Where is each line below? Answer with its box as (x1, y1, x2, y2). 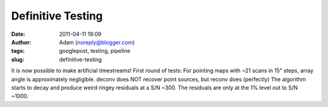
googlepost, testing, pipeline (59, 47, 131, 55)
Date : (11, 30, 26, 38)
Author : (11, 38, 32, 46)
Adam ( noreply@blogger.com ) (59, 38, 135, 46)
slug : (11, 55, 24, 63)
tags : (11, 47, 25, 55)
